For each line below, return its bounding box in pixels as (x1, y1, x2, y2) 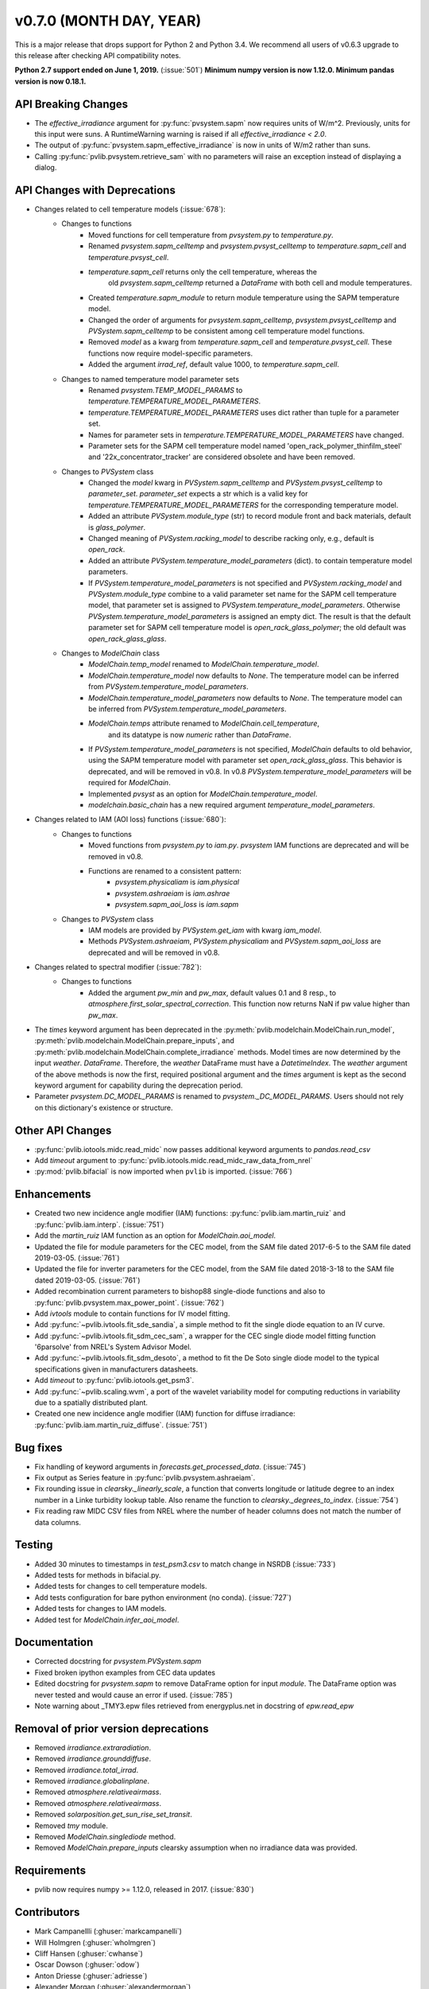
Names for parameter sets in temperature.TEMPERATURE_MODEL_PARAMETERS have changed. (88, 430, 404, 439)
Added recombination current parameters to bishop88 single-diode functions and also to (34, 1286, 326, 1296)
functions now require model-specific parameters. (88, 348, 253, 358)
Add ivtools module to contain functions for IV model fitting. (34, 1309, 230, 1318)
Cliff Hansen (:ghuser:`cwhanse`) (34, 1949, 143, 1958)
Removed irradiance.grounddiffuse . (34, 1754, 151, 1764)
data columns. (34, 1517, 81, 1527)
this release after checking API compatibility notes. (14, 50, 182, 60)
